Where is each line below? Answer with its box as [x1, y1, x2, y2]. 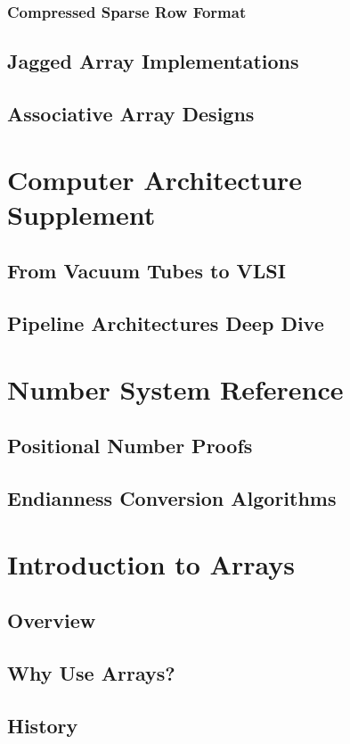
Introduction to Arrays [7, 545, 295, 582]
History [7, 711, 78, 739]
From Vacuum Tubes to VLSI [7, 257, 286, 285]
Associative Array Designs [7, 100, 255, 128]
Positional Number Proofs [7, 432, 253, 459]
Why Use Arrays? [7, 659, 175, 687]
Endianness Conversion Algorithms [7, 484, 337, 512]
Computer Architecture [7, 161, 303, 197]
